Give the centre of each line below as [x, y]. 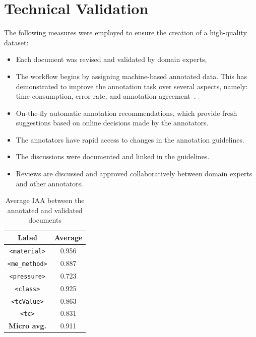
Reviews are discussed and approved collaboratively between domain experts [134, 174]
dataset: [16, 42]
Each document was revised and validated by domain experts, [111, 59]
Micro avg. [27, 326]
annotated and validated [45, 210]
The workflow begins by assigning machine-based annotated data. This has [132, 76]
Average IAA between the [45, 200]
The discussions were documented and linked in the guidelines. [113, 156]
